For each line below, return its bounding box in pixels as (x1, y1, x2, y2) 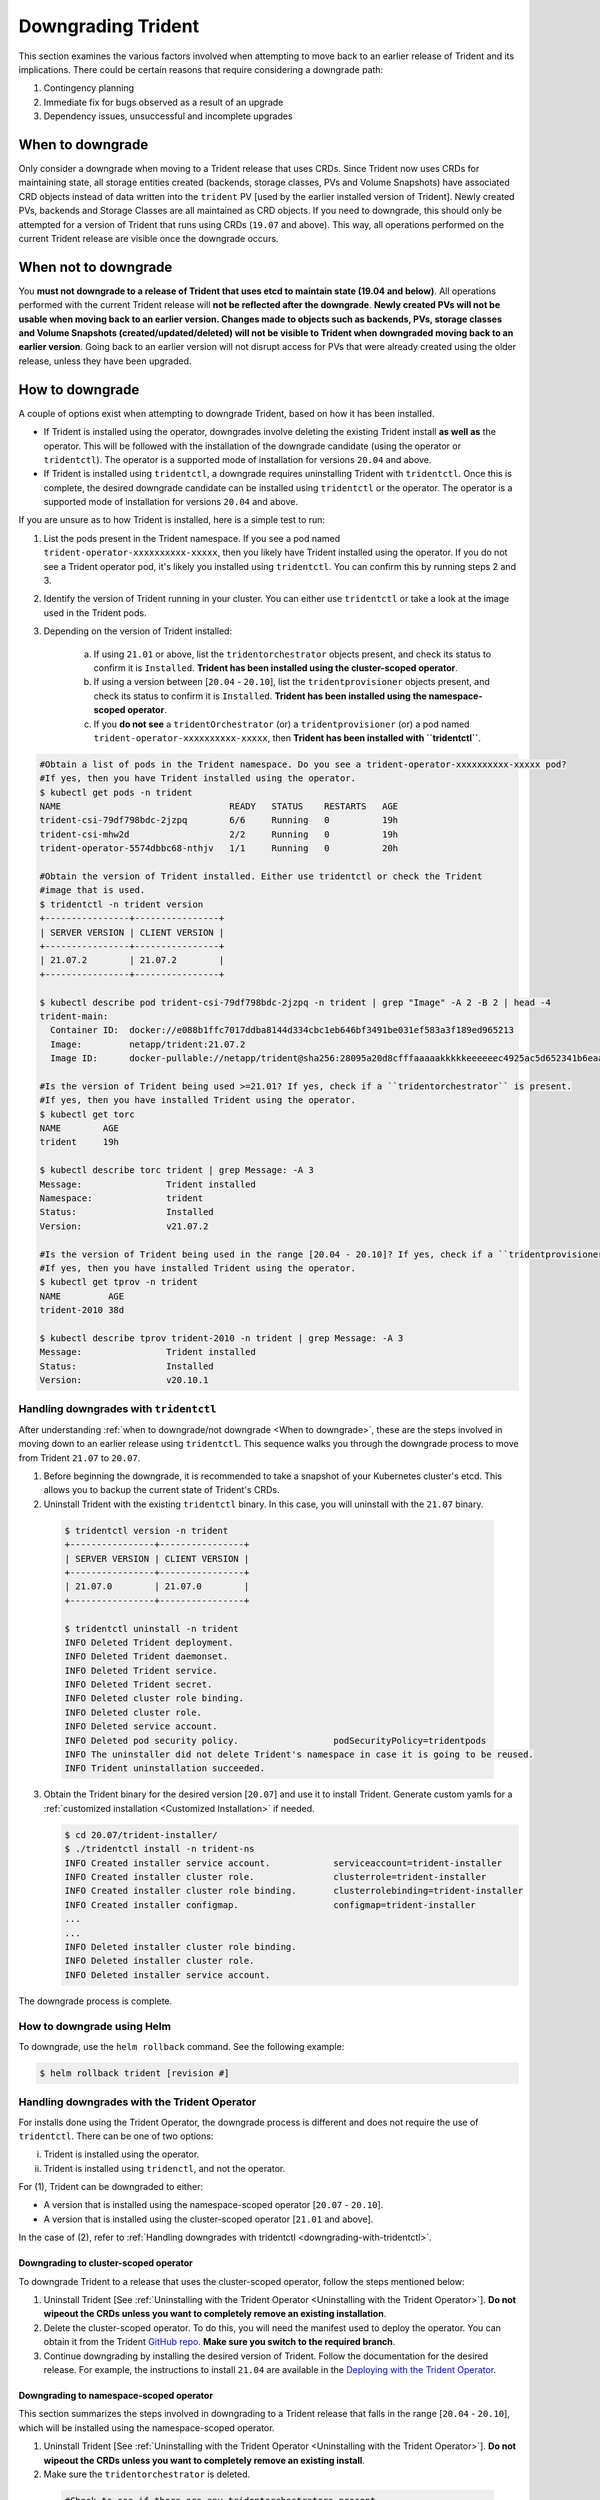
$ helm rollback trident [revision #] (39, 2067, 230, 2079)
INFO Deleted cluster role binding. (64, 1693, 245, 1704)
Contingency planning (43, 82, 135, 94)
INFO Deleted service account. (64, 1721, 219, 1732)
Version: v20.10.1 (39, 1375, 209, 1386)
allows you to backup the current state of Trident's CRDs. (43, 1484, 280, 1496)
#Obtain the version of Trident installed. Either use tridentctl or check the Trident (39, 871, 483, 882)
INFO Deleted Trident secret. (64, 1679, 213, 1690)
